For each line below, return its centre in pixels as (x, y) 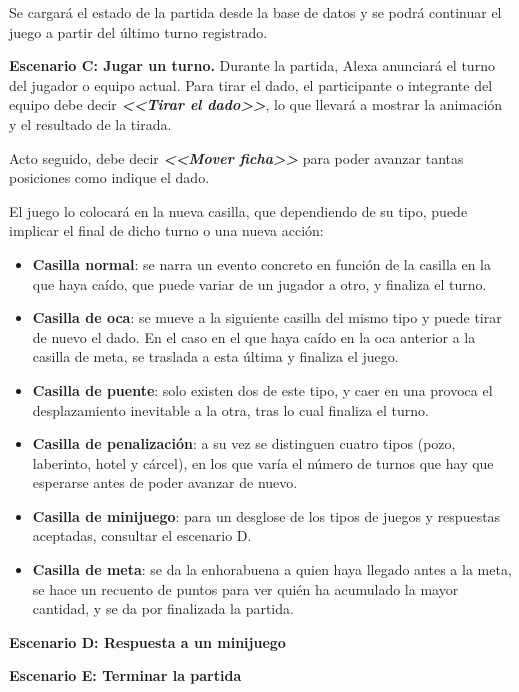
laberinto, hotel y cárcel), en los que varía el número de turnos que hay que (263, 462)
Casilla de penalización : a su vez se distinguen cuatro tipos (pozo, (244, 443)
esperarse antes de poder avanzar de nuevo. (165, 482)
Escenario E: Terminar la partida (125, 675)
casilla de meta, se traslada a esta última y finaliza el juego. (215, 356)
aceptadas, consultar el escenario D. (142, 535)
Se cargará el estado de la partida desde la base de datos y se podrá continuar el (255, 12)
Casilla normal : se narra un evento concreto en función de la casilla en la (262, 263)
